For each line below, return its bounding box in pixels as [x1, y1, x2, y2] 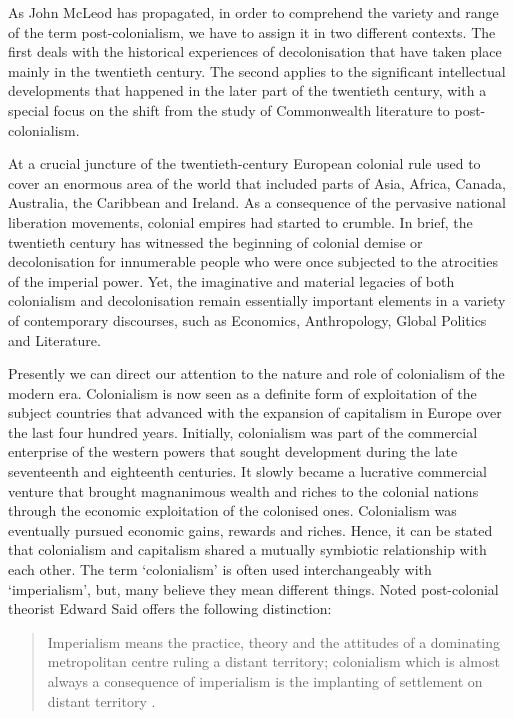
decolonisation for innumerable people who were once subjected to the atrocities [8, 251, 498, 272]
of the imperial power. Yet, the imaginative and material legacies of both [8, 270, 455, 291]
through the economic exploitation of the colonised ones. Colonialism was [8, 500, 457, 521]
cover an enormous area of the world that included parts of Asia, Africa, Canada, [8, 172, 506, 193]
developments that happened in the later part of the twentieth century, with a [8, 80, 487, 101]
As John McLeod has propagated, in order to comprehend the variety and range [8, 2, 499, 22]
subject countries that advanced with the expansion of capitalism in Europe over [8, 402, 502, 423]
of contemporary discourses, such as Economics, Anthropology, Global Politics [8, 309, 487, 330]
